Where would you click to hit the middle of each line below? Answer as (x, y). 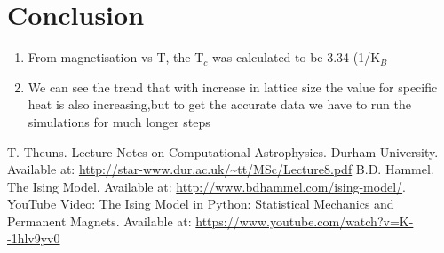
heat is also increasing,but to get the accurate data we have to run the (219, 104)
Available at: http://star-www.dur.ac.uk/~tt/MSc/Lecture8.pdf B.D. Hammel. (221, 169)
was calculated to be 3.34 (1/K (297, 57)
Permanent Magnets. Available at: (99, 221)
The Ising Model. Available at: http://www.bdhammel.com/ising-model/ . (206, 186)
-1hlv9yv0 (34, 238)
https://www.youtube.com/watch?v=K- (305, 221)
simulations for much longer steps (119, 121)
